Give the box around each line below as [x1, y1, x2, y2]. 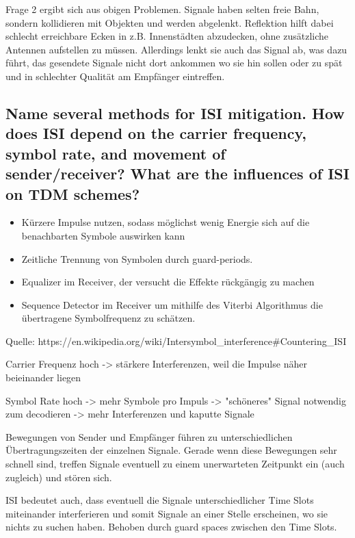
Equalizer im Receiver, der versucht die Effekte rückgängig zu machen [21, 274, 315, 289]
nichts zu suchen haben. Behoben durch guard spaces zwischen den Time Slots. [5, 520, 337, 534]
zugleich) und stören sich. [5, 470, 112, 484]
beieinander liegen [5, 370, 81, 385]
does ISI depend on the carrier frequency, [5, 123, 306, 144]
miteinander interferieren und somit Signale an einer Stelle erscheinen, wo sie [5, 506, 328, 520]
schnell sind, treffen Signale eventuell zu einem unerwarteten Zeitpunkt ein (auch [5, 457, 345, 471]
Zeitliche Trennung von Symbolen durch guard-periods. [21, 251, 253, 266]
